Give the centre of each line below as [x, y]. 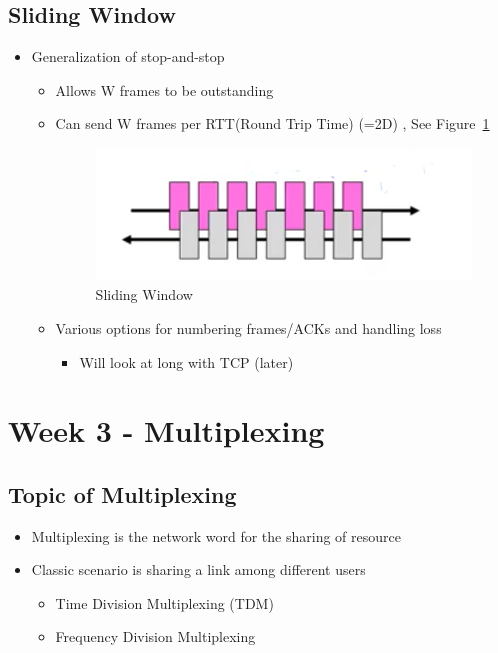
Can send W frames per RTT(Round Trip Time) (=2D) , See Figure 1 [272, 123]
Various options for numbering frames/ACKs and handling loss [248, 327]
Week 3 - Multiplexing [166, 430]
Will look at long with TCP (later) [186, 361]
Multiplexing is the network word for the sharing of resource [216, 535]
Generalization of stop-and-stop [128, 56]
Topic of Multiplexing [122, 493]
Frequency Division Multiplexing [155, 636]
